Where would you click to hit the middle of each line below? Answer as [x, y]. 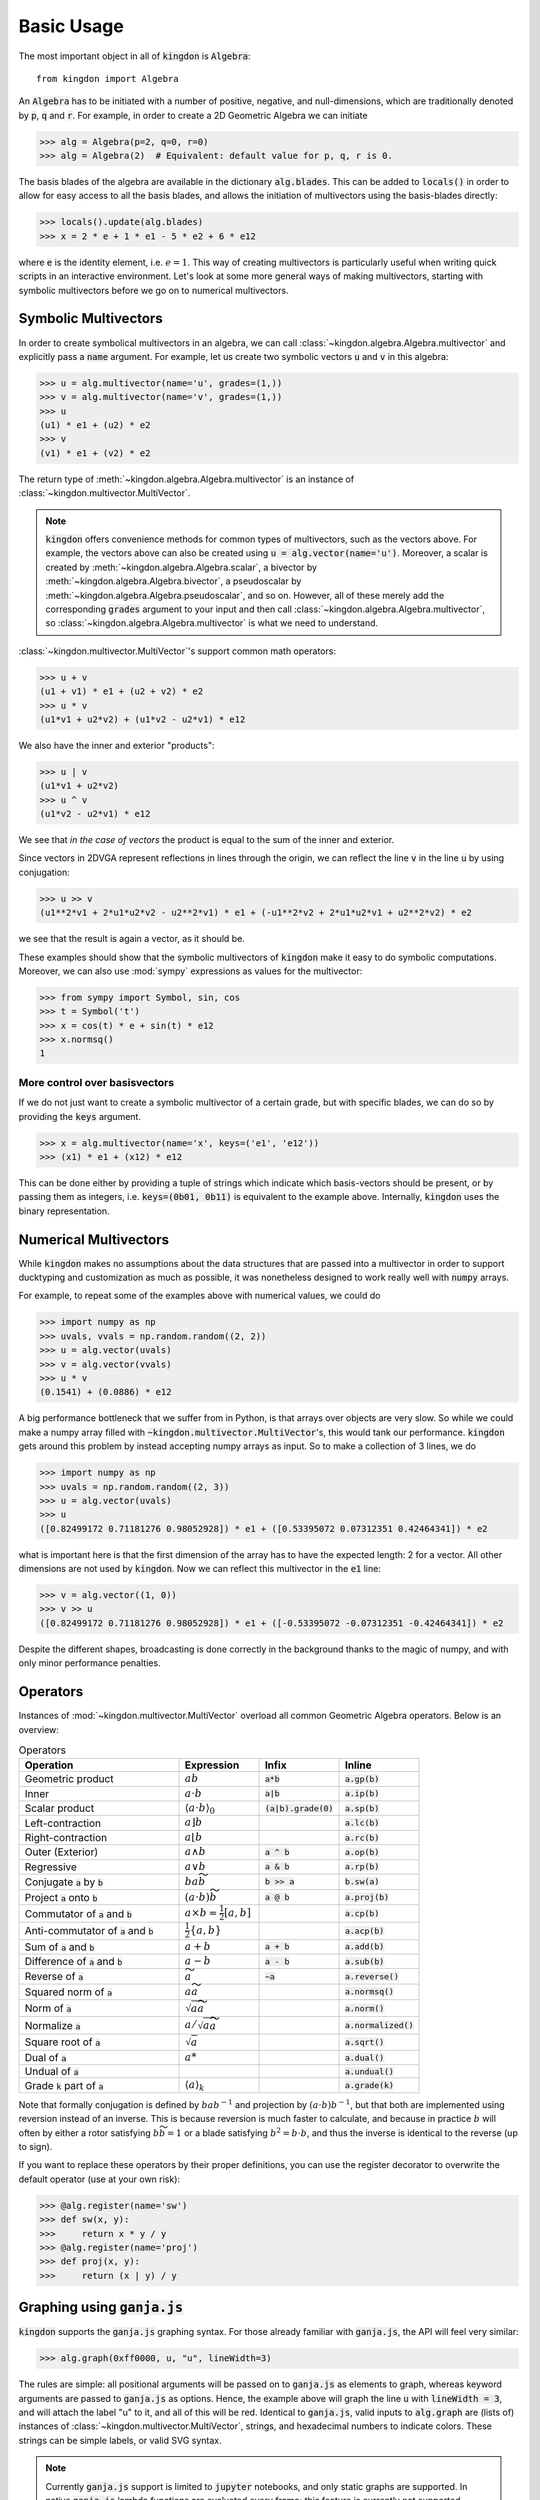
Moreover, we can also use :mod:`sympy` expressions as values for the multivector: [190, 971]
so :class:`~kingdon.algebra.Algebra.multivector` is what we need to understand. [212, 623]
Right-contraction [66, 1838]
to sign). [35, 2146]
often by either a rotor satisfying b [89, 2132]
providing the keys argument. [80, 1116]
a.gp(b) [362, 1778]
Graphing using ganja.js [101, 2307]
